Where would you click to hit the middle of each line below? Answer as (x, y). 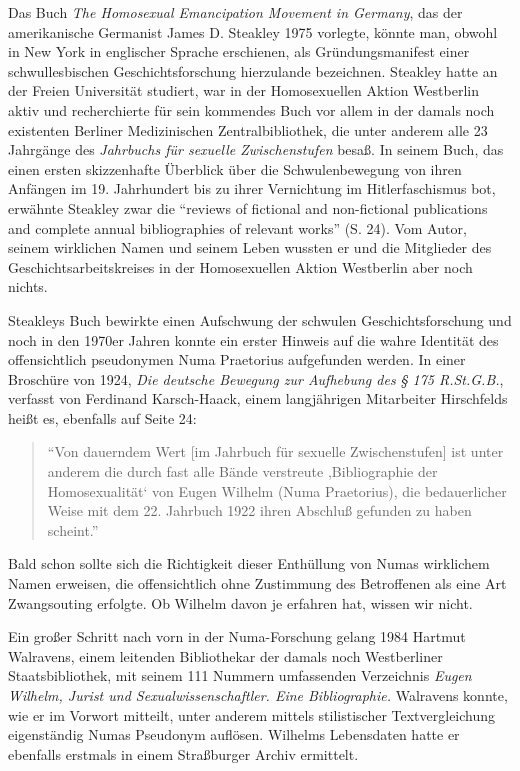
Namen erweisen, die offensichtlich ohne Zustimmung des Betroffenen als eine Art (257, 583)
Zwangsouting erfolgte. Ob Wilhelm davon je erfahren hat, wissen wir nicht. (240, 602)
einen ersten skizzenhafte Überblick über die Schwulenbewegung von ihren (235, 168)
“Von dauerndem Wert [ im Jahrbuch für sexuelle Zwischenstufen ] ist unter (275, 451)
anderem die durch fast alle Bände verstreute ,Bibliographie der (242, 471)
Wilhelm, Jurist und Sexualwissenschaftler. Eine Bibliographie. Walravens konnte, (258, 695)
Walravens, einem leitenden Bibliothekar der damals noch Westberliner (225, 655)
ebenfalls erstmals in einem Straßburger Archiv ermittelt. (183, 753)
